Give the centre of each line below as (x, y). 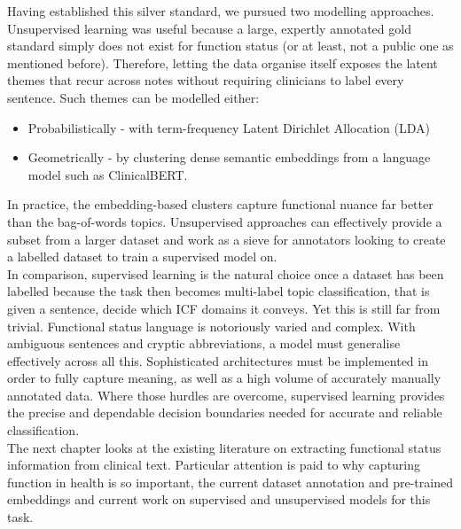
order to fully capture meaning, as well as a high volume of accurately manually (224, 378)
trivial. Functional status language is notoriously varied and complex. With (211, 326)
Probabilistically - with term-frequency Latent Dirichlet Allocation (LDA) (229, 127)
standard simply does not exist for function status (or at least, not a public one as (230, 46)
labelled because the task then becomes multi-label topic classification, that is (219, 291)
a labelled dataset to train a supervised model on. (142, 257)
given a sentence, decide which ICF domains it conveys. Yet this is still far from (224, 308)
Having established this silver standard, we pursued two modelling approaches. (221, 11)
